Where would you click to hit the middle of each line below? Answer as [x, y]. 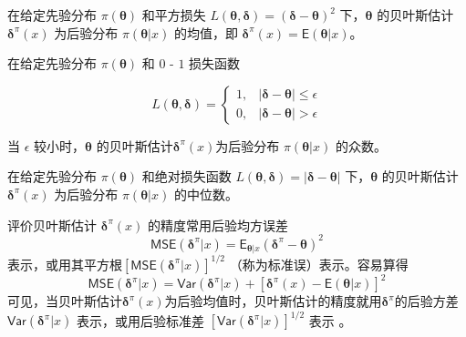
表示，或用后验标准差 [141, 320]
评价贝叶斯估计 [52, 225]
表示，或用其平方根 [65, 264]
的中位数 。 [206, 194]
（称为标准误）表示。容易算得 [319, 264]
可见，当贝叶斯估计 [65, 301]
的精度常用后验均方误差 [217, 225]
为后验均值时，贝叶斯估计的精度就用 [273, 301]
